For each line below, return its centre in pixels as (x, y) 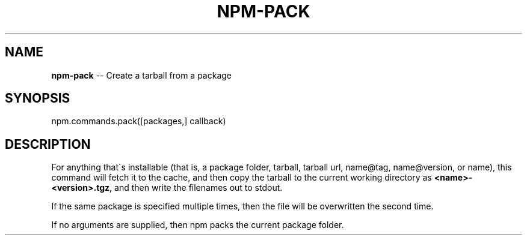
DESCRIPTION (48, 144)
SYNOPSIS (38, 98)
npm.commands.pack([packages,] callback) (139, 121)
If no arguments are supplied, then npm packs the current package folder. (198, 225)
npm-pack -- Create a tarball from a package (142, 75)
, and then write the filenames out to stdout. (196, 188)
